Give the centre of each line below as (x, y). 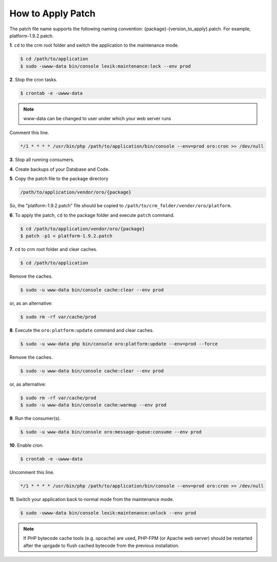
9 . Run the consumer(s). (35, 419)
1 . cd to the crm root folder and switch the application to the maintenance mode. (94, 45)
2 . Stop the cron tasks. (33, 79)
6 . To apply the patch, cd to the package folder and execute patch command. (92, 215)
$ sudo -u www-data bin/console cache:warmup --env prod (93, 405)
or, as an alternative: (31, 303)
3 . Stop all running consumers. (42, 160)
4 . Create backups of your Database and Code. (60, 169)
